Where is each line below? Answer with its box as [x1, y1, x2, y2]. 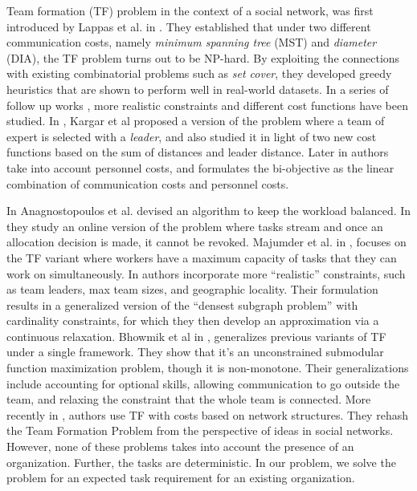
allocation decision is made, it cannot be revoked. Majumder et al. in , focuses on [6, 233, 407, 250]
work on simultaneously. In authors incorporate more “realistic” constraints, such [6, 265, 406, 282]
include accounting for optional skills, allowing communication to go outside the [6, 375, 400, 392]
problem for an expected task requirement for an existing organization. [6, 469, 355, 486]
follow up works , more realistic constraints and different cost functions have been [6, 96, 408, 113]
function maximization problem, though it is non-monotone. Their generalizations [6, 359, 409, 376]
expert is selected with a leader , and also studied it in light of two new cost [6, 128, 377, 144]
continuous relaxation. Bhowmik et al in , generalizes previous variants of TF [6, 327, 386, 344]
